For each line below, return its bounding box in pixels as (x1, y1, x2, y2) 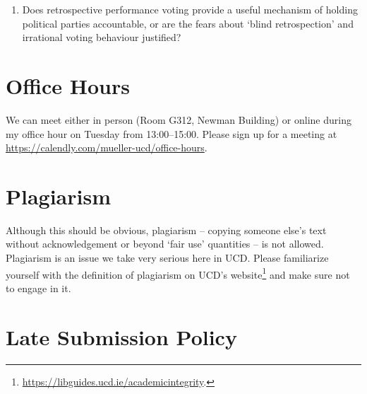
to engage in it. (6, 280, 71, 295)
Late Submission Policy (6, 322, 237, 351)
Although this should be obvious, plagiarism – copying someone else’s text (6, 222, 327, 237)
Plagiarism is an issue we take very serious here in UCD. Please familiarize (6, 250, 329, 265)
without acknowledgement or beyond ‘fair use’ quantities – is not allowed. (6, 236, 324, 251)
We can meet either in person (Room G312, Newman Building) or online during (6, 112, 351, 127)
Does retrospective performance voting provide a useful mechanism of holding (22, 2, 358, 16)
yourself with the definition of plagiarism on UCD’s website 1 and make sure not (6, 265, 350, 282)
